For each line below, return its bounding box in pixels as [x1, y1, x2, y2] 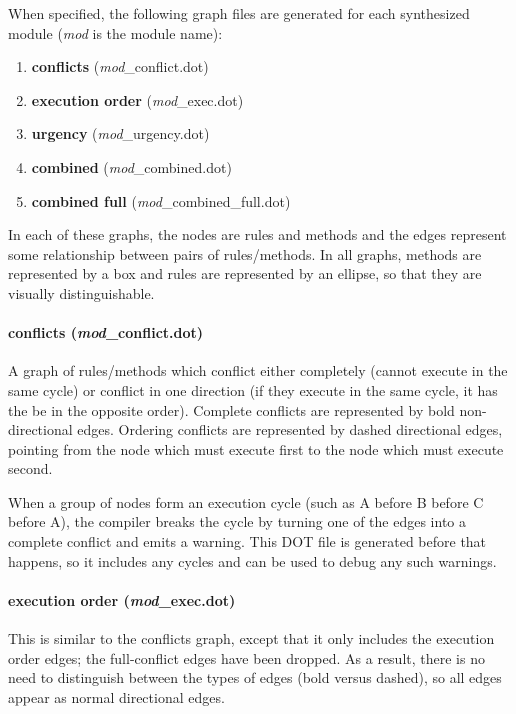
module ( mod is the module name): [8, 22, 223, 43]
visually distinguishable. [8, 282, 155, 303]
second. [8, 458, 53, 479]
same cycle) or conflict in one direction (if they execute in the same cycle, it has [8, 379, 498, 400]
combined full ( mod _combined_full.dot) [31, 190, 291, 211]
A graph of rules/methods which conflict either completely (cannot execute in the [8, 360, 508, 381]
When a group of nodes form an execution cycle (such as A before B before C [8, 491, 484, 512]
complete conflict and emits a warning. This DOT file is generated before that [8, 531, 487, 552]
